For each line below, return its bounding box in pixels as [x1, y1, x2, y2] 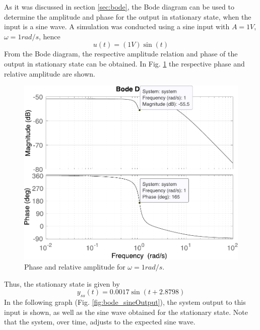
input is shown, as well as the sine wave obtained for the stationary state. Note [4, 306, 248, 317]
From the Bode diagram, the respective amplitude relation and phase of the [4, 48, 238, 59]
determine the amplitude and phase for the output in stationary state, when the [4, 11, 251, 22]
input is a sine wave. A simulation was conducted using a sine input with [4, 21, 230, 32]
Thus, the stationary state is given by [4, 278, 120, 289]
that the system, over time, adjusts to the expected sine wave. [4, 316, 196, 327]
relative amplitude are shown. [4, 68, 95, 79]
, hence [38, 31, 60, 41]
